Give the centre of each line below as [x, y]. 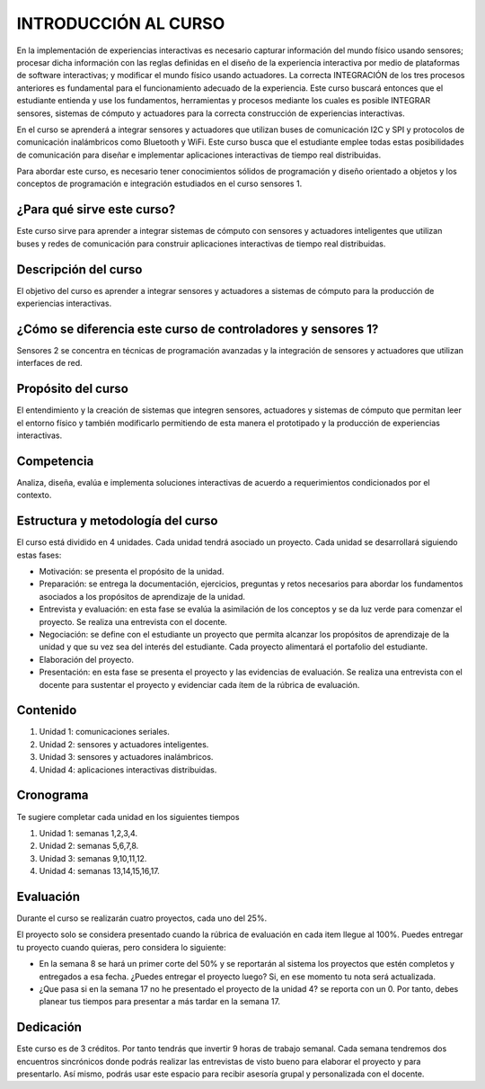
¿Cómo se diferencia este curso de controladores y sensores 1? [198, 329]
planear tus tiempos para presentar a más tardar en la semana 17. [159, 1002]
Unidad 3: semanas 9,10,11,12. [93, 858]
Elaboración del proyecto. [87, 659]
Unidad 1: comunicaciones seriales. [105, 732]
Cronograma [53, 795]
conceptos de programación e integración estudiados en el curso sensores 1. [159, 183]
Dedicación [49, 1027]
